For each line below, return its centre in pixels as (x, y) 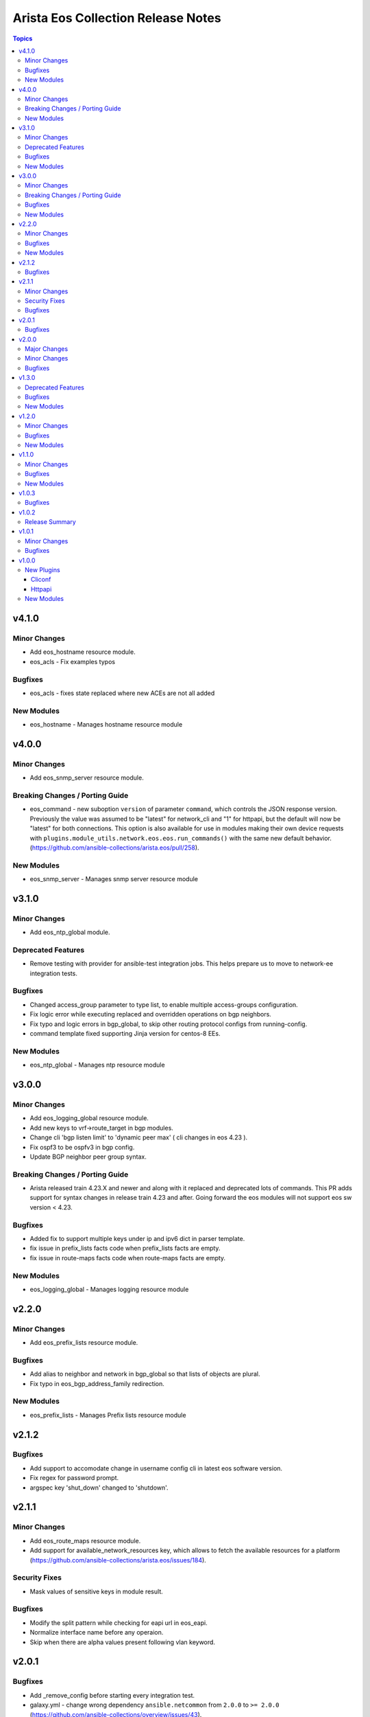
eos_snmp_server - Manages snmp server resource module (114, 879)
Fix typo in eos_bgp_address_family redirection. (97, 1383)
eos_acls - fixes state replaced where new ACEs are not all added (122, 693)
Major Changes (47, 349)
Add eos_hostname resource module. (83, 652)
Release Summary (51, 522)
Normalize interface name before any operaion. (97, 1633)
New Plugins (43, 570)
